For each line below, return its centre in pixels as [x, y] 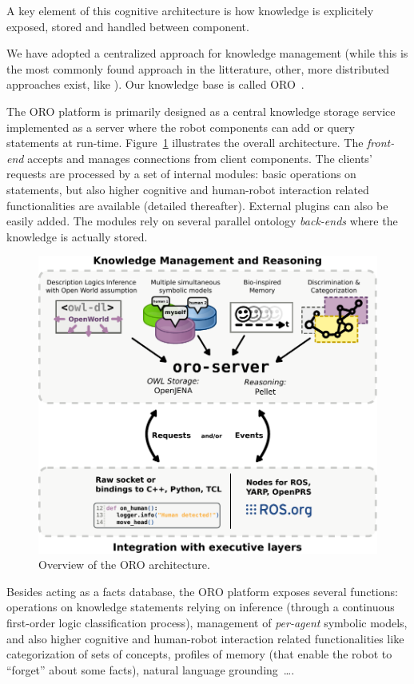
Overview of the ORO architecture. [124, 565]
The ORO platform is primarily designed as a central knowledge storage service [201, 111]
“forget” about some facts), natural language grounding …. [151, 669]
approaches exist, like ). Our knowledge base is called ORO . [155, 84]
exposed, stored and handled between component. [128, 26]
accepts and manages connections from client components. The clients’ [200, 158]
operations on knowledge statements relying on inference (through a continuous [201, 607]
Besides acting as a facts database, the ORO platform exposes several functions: [202, 591]
